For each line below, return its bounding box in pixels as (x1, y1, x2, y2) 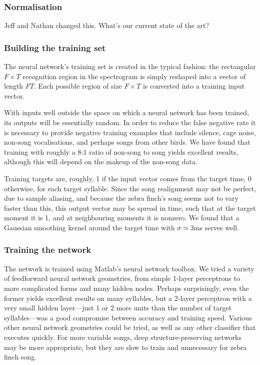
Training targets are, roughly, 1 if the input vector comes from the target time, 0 (4, 173, 251, 183)
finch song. (4, 351, 37, 362)
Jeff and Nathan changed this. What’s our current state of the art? (4, 20, 209, 31)
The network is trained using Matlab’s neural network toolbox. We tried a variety (4, 263, 254, 273)
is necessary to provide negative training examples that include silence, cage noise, (4, 127, 256, 137)
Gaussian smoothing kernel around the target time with (4, 222, 175, 232)
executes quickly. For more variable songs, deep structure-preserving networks (4, 331, 242, 342)
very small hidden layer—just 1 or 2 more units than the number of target (4, 302, 232, 313)
